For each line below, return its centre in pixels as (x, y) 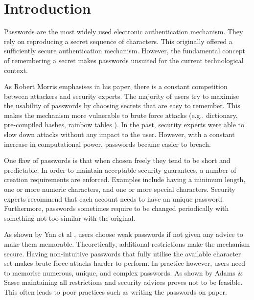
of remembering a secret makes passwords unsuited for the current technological (124, 60)
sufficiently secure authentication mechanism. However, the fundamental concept (125, 51)
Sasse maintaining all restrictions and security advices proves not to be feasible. (123, 282)
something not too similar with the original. (70, 218)
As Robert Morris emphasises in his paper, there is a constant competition (116, 86)
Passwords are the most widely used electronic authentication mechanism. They (124, 32)
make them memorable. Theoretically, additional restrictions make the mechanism (127, 244)
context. (16, 70)
